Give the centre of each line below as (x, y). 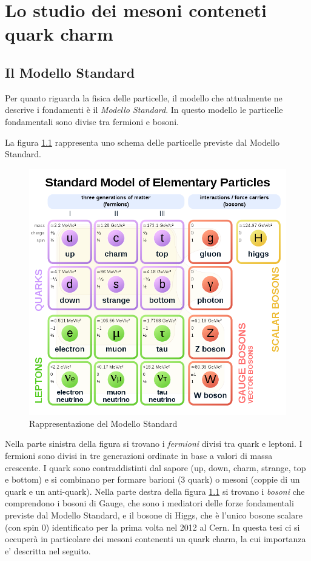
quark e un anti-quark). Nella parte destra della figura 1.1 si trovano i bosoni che (155, 491)
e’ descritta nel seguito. (48, 550)
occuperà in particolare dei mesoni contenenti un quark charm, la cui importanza (155, 539)
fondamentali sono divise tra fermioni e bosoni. (92, 121)
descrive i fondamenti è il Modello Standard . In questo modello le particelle (144, 110)
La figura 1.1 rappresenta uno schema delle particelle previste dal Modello (142, 142)
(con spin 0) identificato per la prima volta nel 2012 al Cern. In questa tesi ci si (152, 527)
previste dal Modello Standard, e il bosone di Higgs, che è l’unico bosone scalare (154, 515)
